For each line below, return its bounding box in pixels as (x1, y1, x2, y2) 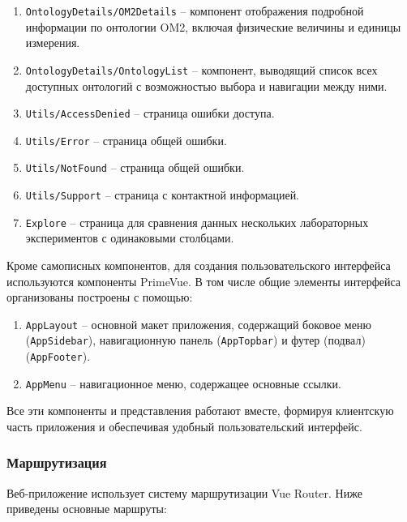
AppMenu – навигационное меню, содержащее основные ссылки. (25, 374, 341, 391)
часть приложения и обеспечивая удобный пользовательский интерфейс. (6, 417, 362, 434)
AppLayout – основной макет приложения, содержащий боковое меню (25, 315, 371, 332)
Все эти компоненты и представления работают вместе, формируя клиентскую (6, 402, 394, 419)
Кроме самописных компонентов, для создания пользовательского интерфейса (6, 256, 391, 273)
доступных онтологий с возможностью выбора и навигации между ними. (25, 77, 388, 94)
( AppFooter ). (25, 348, 91, 365)
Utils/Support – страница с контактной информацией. (25, 186, 300, 203)
